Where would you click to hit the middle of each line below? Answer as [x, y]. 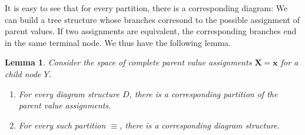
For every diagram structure [69, 93]
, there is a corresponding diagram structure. [199, 125]
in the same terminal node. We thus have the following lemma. [118, 42]
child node [23, 73]
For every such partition [62, 125]
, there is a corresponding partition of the [203, 93]
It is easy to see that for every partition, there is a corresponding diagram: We [146, 8]
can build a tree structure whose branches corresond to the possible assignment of [152, 19]
